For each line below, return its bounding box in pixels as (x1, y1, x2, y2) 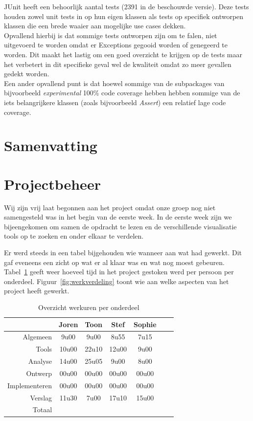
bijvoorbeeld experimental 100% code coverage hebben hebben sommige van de (4, 88, 240, 98)
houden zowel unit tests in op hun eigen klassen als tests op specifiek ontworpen (4, 11, 244, 21)
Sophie (133, 319, 157, 329)
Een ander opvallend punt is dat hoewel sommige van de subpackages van (4, 78, 225, 88)
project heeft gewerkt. (4, 286, 69, 296)
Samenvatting (4, 135, 97, 155)
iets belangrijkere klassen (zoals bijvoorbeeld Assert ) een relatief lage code (4, 97, 226, 107)
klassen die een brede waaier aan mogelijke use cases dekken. (4, 21, 186, 31)
